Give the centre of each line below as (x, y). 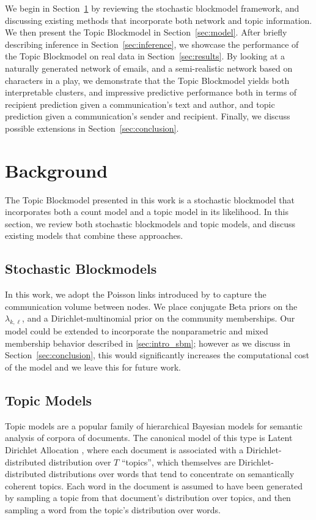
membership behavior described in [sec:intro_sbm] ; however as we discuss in (148, 343)
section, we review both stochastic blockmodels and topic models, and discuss (150, 223)
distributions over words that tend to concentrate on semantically (171, 474)
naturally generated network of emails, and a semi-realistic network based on (149, 68)
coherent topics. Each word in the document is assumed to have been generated (154, 485)
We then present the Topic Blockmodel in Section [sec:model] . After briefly (146, 32)
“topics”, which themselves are (178, 462)
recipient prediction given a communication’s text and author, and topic (140, 104)
